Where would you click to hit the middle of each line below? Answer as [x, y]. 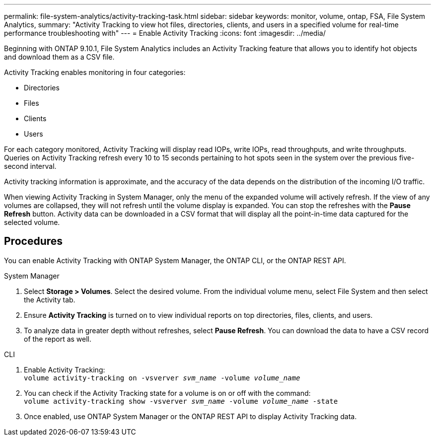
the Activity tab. [50, 299]
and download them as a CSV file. [59, 57]
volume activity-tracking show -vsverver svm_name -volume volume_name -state [181, 401]
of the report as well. [58, 339]
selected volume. [32, 222]
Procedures [34, 241]
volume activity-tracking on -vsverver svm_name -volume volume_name [162, 378]
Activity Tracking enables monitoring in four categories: [95, 72]
